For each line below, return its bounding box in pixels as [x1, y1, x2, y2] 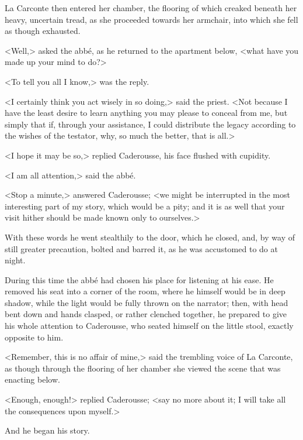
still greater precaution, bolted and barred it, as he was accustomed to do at [5, 242, 278, 255]
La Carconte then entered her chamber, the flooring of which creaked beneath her [5, 2, 297, 13]
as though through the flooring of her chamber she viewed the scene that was [5, 362, 281, 374]
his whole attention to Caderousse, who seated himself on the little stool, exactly [5, 319, 294, 332]
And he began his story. [5, 424, 90, 436]
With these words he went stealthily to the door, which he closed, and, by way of [5, 231, 295, 243]
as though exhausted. [5, 25, 81, 37]
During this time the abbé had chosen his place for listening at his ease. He [5, 273, 274, 286]
